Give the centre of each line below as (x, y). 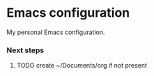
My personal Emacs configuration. (56, 32)
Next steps (25, 50)
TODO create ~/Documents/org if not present (82, 66)
